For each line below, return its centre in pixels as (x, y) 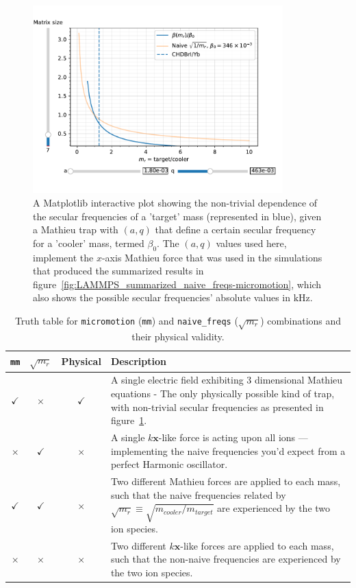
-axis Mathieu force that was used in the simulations (212, 257)
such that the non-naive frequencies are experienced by (226, 559)
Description (138, 361)
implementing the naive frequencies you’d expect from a (228, 450)
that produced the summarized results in (118, 271)
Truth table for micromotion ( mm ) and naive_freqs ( (126, 321)
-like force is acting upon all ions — (233, 437)
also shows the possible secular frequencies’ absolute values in (162, 297)
